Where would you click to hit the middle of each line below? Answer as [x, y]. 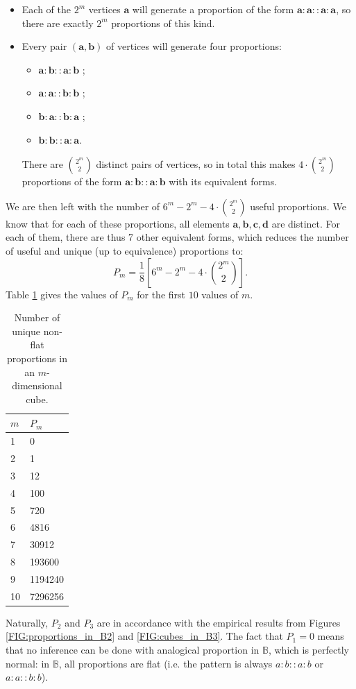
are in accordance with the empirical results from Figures [219, 622]
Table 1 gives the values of [62, 294]
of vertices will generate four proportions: [194, 46]
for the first [161, 294]
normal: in [28, 663]
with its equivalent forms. [223, 181]
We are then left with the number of [83, 206]
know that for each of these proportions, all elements [118, 223]
